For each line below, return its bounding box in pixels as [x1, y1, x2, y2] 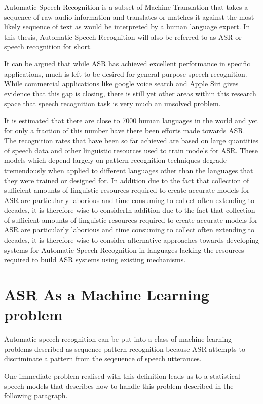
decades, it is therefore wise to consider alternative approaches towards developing [4, 234, 259, 245]
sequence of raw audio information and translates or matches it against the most [4, 11, 254, 22]
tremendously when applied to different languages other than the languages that [4, 164, 253, 175]
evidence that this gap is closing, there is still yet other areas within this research [4, 88, 256, 98]
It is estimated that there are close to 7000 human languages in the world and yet [4, 115, 258, 125]
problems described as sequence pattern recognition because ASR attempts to [4, 343, 245, 354]
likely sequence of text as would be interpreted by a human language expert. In [4, 21, 250, 32]
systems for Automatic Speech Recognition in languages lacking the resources [4, 244, 244, 255]
